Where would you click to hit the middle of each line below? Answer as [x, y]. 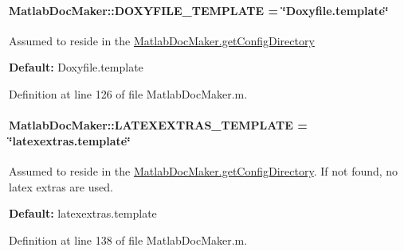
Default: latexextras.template [83, 213]
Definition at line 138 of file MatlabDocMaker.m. [128, 239]
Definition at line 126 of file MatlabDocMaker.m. [128, 93]
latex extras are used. [61, 186]
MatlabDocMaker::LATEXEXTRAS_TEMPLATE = [158, 125]
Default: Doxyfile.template [76, 67]
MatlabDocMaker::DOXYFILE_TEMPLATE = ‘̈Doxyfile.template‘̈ [199, 10]
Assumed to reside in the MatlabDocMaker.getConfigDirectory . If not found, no [204, 170]
